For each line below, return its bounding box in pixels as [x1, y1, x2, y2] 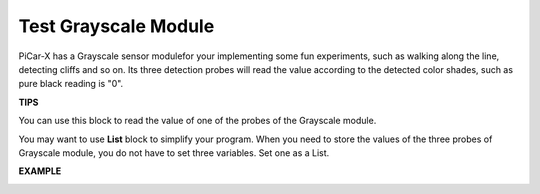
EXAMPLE [18, 165, 62, 177]
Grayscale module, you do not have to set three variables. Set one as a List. [18, 146, 330, 159]
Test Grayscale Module [18, 15, 215, 37]
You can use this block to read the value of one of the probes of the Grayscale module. [18, 115, 377, 127]
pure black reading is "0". [18, 78, 124, 90]
